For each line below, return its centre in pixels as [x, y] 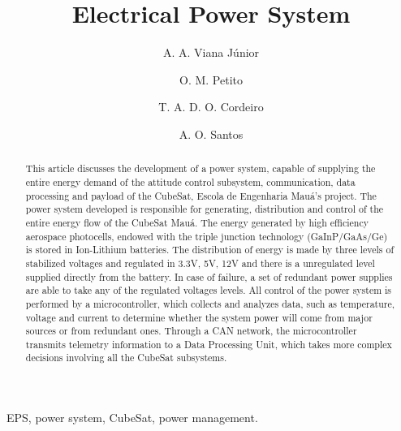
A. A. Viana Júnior [211, 52]
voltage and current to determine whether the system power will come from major [199, 317]
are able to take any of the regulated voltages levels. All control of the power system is [209, 290]
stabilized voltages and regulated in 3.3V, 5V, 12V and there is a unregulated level [200, 263]
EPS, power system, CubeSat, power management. [132, 418]
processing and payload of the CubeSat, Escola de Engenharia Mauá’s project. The [201, 195]
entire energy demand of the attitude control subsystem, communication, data [190, 181]
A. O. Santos [211, 134]
